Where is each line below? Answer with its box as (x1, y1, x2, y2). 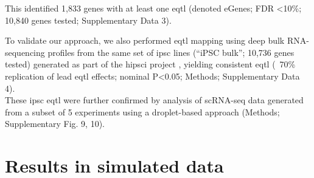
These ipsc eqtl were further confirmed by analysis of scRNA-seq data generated (5, 94, 304, 106)
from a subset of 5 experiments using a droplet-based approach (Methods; (5, 105, 280, 118)
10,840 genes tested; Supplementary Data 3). (5, 13, 172, 26)
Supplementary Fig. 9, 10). (5, 117, 105, 130)
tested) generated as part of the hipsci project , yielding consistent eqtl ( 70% (5, 58, 296, 70)
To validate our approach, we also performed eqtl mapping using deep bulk (5, 34, 285, 47)
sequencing (5, 46, 45, 58)
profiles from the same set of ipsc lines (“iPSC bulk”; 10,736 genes (47, 46, 295, 58)
